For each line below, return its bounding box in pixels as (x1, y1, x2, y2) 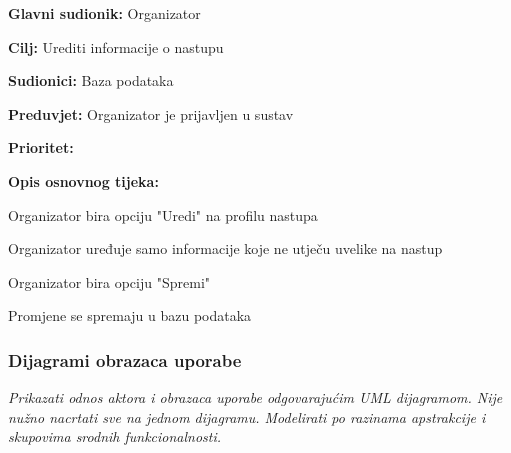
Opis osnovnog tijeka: (8, 170, 159, 191)
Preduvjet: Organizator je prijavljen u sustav (8, 103, 294, 124)
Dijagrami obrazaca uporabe (8, 347, 242, 372)
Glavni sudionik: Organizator (8, 3, 201, 23)
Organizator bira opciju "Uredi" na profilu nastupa (8, 204, 318, 225)
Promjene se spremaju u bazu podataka (8, 305, 252, 326)
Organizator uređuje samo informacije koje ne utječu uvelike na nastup (8, 238, 443, 259)
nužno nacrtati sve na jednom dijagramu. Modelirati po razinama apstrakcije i (8, 406, 486, 427)
